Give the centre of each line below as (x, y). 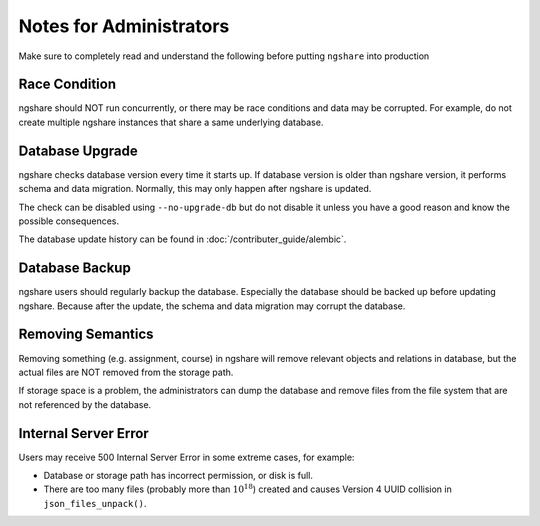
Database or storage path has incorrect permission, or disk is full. (178, 475)
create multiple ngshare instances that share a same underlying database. (171, 122)
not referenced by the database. (85, 404)
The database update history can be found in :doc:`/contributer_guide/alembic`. (182, 239)
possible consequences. (69, 221)
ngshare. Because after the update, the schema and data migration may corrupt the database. (212, 306)
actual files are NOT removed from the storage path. (126, 372)
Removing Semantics (86, 334)
